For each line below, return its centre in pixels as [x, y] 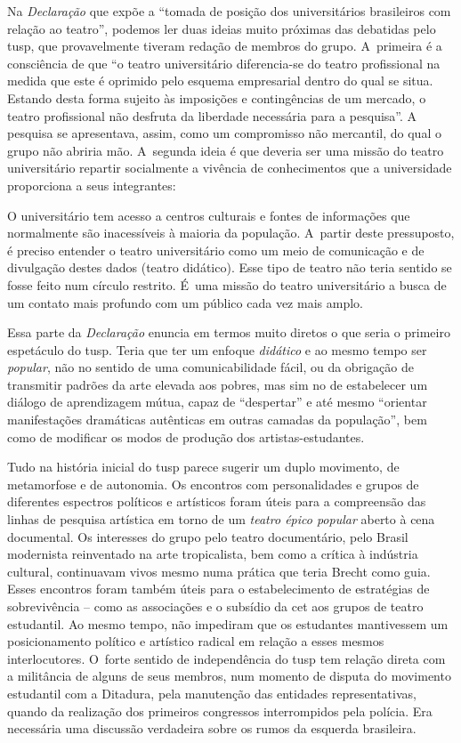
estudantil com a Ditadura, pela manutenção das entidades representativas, [212, 693]
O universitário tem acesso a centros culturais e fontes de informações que [209, 215]
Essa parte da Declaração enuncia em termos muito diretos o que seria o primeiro [229, 332]
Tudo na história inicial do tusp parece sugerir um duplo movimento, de [203, 467]
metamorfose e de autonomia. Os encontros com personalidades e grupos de [213, 484]
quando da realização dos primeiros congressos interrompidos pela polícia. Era [220, 711]
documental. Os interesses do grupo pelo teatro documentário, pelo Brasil [208, 536]
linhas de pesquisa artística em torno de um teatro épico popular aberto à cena [221, 519]
